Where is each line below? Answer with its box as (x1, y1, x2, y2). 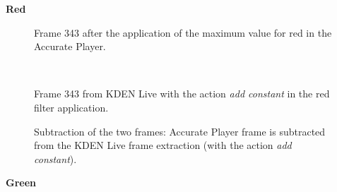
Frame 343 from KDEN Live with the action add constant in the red (34, 86, 330, 101)
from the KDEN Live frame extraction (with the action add (34, 138, 292, 152)
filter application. (34, 100, 109, 114)
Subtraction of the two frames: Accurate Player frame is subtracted (34, 124, 326, 138)
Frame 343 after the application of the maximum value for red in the (34, 25, 332, 40)
